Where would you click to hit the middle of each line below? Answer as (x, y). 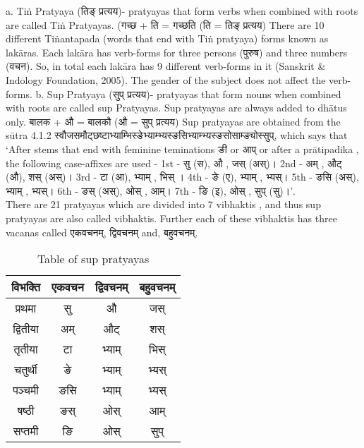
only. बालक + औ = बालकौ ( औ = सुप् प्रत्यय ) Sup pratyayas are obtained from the (173, 121)
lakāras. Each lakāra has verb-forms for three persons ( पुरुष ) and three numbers (176, 52)
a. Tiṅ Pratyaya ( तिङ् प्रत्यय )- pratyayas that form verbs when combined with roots (182, 11)
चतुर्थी (26, 370)
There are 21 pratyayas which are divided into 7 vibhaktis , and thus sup (163, 204)
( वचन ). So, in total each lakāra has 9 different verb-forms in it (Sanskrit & (166, 66)
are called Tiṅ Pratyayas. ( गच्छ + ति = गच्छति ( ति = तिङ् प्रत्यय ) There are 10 (165, 24)
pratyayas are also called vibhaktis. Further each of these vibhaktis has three (171, 218)
